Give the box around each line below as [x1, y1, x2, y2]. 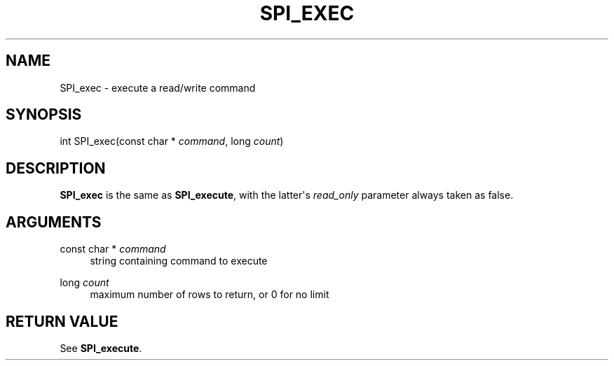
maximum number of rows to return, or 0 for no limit [90, 288, 329, 301]
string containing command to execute [90, 255, 268, 267]
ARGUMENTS [6, 213, 102, 231]
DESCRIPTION [6, 159, 106, 177]
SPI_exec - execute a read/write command [60, 81, 256, 94]
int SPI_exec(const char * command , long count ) [60, 135, 284, 148]
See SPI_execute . [60, 342, 142, 354]
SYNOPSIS [6, 106, 82, 124]
